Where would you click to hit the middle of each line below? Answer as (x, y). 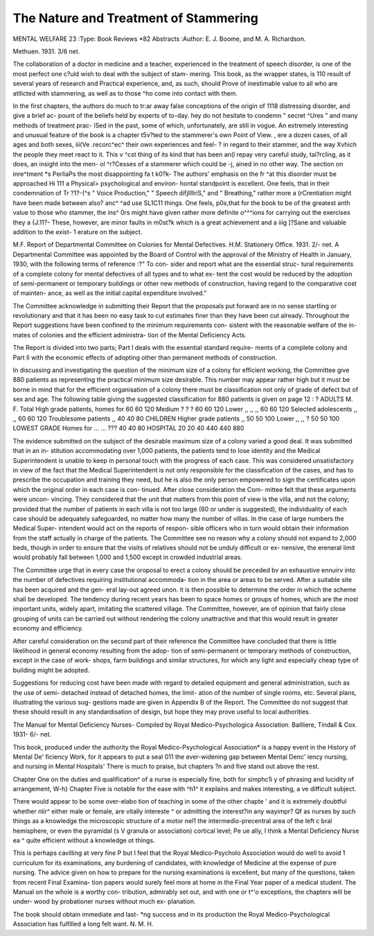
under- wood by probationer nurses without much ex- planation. (105, 901)
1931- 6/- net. (32, 734)
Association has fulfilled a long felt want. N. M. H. (83, 924)
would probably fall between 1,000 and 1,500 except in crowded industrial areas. (127, 557)
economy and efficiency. (48, 628)
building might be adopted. (51, 670)
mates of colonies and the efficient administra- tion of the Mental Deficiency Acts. (130, 335)
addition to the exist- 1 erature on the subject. (78, 231)
